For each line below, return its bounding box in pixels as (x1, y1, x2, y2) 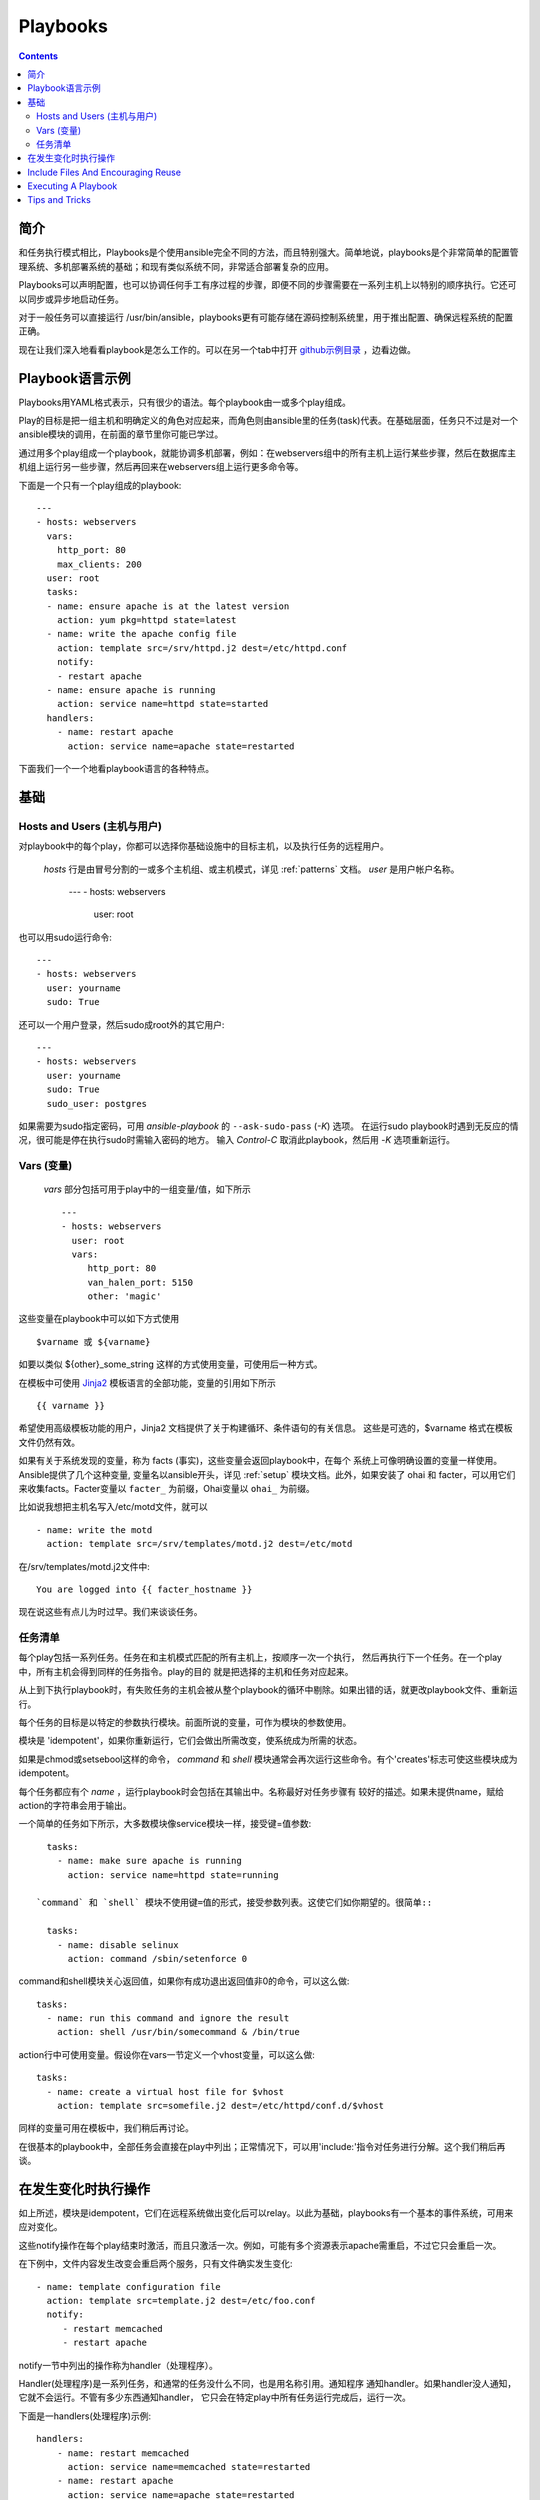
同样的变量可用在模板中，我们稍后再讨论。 (18, 2122, 194, 2134)
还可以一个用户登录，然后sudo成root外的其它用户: (18, 1018, 225, 1030)
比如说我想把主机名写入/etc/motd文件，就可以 (18, 1501, 209, 1513)
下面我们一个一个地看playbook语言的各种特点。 (18, 762, 215, 774)
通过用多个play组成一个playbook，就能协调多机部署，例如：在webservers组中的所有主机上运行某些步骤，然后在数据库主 (18, 446, 517, 459)
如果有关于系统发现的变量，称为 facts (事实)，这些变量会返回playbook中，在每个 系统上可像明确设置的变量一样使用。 (18, 1455, 503, 1467)
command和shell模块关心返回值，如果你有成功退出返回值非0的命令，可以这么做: (18, 1975, 350, 1987)
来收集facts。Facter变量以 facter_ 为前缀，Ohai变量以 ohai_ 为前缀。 (18, 1482, 315, 1494)
